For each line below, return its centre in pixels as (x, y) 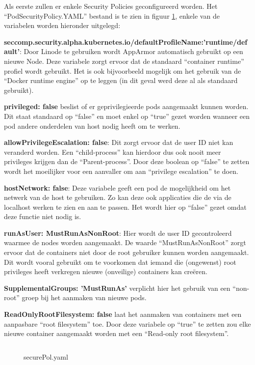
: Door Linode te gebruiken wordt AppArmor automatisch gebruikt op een (131, 51)
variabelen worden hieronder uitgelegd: (62, 25)
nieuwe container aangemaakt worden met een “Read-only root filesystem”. (116, 333)
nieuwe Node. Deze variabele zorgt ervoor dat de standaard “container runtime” (124, 61)
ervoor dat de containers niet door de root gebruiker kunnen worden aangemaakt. (127, 252)
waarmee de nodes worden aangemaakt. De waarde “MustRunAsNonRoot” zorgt (125, 242)
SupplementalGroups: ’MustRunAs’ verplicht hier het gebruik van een (117, 288)
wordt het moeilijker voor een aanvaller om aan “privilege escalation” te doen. (121, 171)
